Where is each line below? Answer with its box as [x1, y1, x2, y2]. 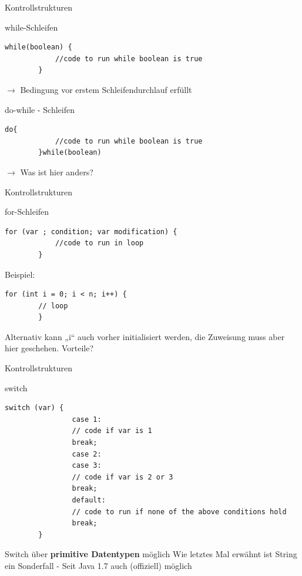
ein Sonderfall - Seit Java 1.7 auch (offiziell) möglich [5, 559, 192, 571]
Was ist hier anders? [20, 165, 93, 178]
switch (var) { [5, 404, 64, 412]
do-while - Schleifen [5, 103, 75, 115]
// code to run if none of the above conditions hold [72, 507, 287, 516]
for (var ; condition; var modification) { [5, 227, 177, 236]
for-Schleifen [5, 205, 49, 218]
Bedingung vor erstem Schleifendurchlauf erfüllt [20, 83, 192, 95]
